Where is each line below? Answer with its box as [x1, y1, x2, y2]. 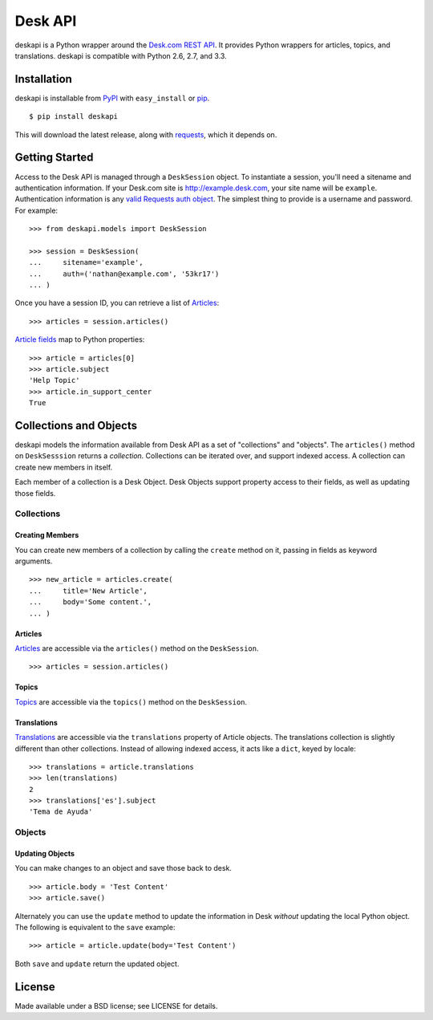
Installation [14, 72, 72, 86]
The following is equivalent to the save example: [14, 922, 176, 932]
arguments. [14, 556, 53, 566]
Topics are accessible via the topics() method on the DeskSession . [14, 697, 248, 706]
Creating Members [14, 530, 79, 540]
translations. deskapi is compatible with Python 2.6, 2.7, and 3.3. [14, 51, 228, 60]
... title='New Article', [29, 586, 148, 595]
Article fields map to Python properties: [14, 335, 145, 344]
